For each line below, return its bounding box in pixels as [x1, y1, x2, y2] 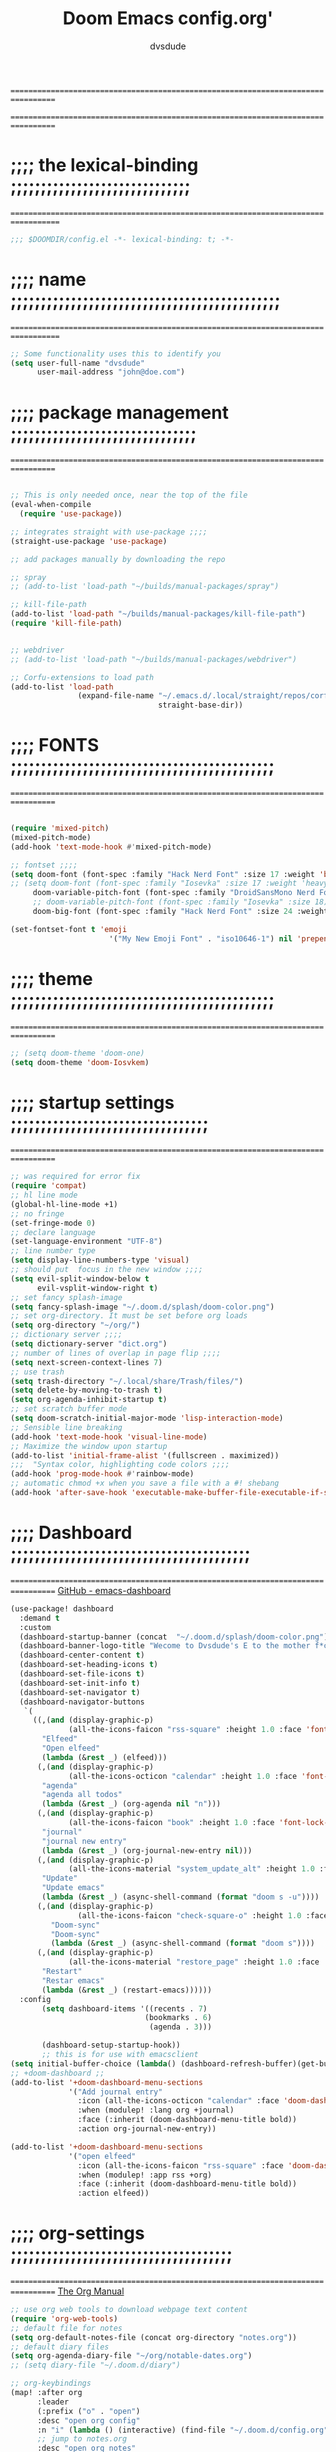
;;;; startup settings [10, 1091, 175, 1114]
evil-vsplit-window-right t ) [36, 1283, 159, 1293]
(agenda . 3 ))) [148, 2022, 213, 2032]
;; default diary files [10, 2342, 110, 2352]
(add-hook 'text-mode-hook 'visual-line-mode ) [10, 1432, 208, 1442]
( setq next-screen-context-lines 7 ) [10, 1357, 163, 1367]
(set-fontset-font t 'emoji [10, 924, 128, 934]
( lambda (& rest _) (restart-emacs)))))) [41, 1985, 213, 1995]
